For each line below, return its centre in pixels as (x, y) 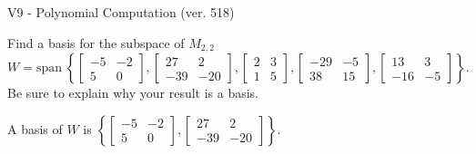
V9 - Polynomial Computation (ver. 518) (121, 12)
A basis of (35, 128)
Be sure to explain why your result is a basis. (133, 93)
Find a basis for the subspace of (96, 42)
